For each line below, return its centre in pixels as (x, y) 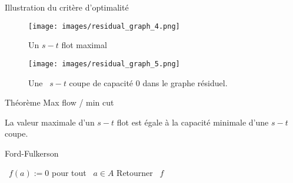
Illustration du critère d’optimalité (67, 7)
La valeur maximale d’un (50, 122)
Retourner (135, 173)
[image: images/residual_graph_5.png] (104, 64)
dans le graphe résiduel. (185, 82)
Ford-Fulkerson (32, 153)
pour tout (69, 173)
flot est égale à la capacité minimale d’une (193, 122)
